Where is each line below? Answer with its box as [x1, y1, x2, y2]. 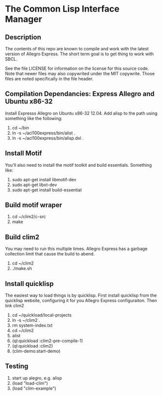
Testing [5, 362, 29, 370]
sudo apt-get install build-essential [12, 187, 82, 192]
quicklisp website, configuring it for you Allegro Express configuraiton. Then [5, 298, 157, 303]
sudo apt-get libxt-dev [12, 182, 57, 188]
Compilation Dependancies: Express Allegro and [5, 90, 155, 98]
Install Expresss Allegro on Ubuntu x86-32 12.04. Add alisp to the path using [5, 110, 158, 116]
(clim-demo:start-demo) [12, 348, 61, 354]
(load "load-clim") [12, 380, 49, 386]
